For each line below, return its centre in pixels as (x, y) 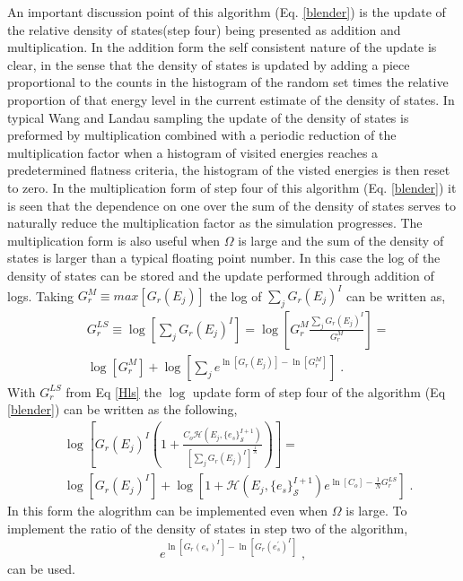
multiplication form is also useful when (114, 240)
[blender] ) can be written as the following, (122, 409)
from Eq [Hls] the (114, 391)
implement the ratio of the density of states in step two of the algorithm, (208, 529)
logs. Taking (40, 295)
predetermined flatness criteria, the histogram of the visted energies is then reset (229, 170)
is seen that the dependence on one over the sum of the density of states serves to (231, 205)
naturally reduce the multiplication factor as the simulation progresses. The (215, 223)
